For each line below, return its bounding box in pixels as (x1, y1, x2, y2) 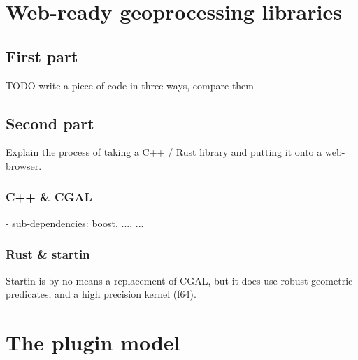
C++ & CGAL (6, 188, 92, 206)
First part (6, 45, 78, 66)
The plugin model (6, 327, 180, 356)
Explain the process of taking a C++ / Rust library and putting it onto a (6, 145, 322, 159)
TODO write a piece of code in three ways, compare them (6, 78, 254, 92)
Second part (6, 112, 94, 134)
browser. (6, 158, 42, 173)
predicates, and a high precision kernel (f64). (6, 287, 196, 301)
